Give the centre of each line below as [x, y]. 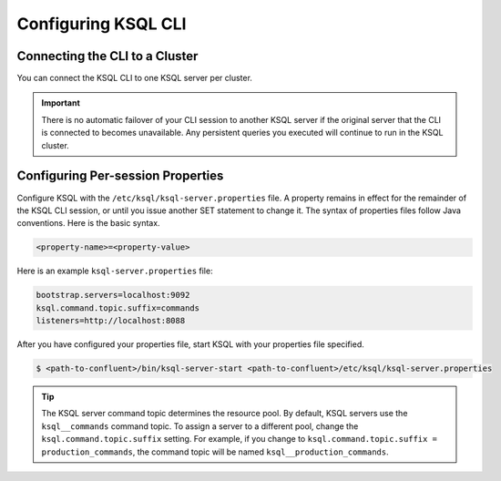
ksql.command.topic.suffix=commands [118, 308]
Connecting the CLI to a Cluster [107, 56]
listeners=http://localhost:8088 [111, 321]
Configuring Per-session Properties [120, 176]
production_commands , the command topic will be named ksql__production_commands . [215, 452]
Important [61, 103]
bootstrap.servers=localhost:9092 [113, 295]
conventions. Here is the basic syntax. [88, 223]
